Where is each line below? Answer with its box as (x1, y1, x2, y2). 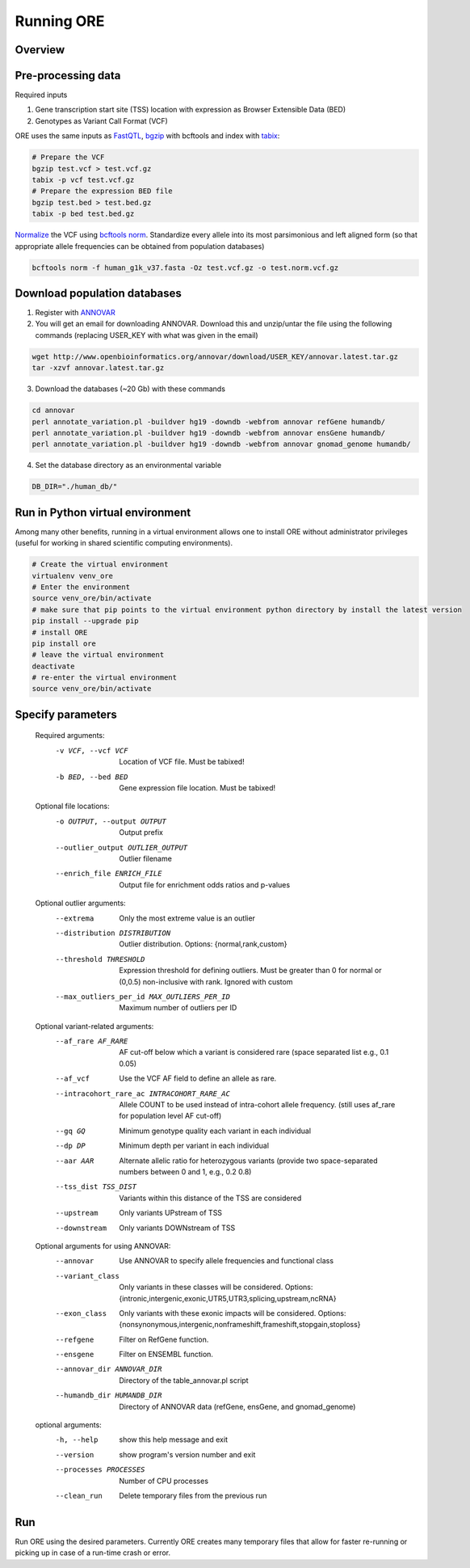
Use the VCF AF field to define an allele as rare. (119, 1073, 277, 1083)
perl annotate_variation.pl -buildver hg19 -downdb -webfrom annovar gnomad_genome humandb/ (31, 440, 411, 449)
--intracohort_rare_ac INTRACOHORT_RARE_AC (55, 1089, 230, 1098)
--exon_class (55, 1309, 107, 1317)
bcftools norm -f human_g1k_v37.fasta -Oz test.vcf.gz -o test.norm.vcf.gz (31, 263, 339, 272)
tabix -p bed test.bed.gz (31, 209, 135, 218)
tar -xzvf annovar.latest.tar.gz (31, 364, 165, 373)
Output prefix (119, 828, 163, 837)
